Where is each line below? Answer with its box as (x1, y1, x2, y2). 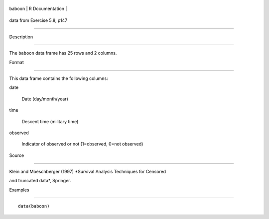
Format (9, 59, 24, 65)
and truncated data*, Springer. (9, 178, 71, 184)
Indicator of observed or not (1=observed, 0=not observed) (21, 141, 143, 147)
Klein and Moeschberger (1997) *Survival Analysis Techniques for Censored (9, 169, 166, 175)
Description (9, 34, 33, 40)
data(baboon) (18, 204, 50, 209)
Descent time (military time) (21, 118, 79, 124)
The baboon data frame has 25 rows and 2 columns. (9, 50, 117, 56)
